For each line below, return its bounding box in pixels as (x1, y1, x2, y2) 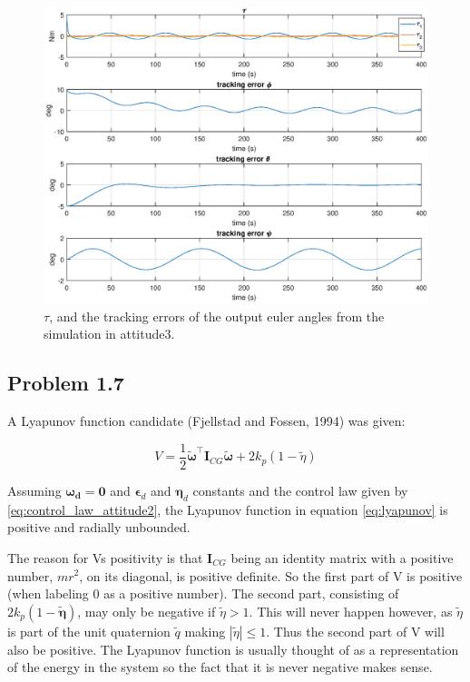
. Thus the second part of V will (266, 621, 445, 640)
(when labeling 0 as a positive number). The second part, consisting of (7, 584, 399, 603)
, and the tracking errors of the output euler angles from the (49, 306, 385, 325)
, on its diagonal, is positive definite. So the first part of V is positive (79, 566, 463, 585)
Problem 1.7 (7, 369, 124, 397)
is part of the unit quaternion (7, 621, 171, 640)
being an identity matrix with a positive (230, 548, 454, 567)
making (184, 621, 226, 640)
